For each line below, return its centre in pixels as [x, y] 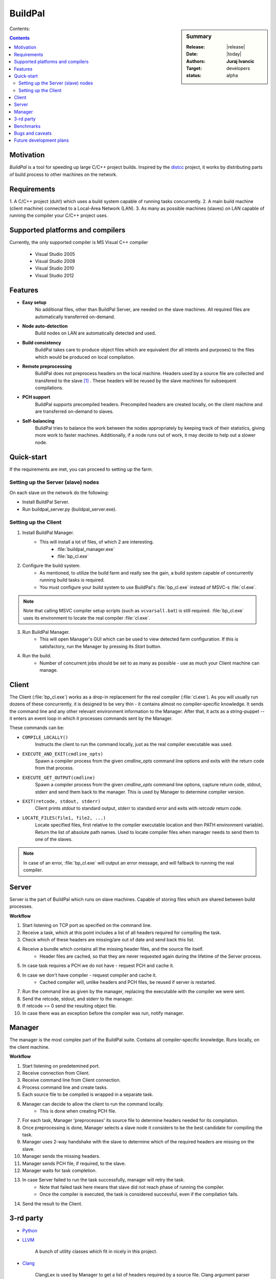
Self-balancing [38, 421]
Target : [194, 68]
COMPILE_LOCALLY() [45, 737]
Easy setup [34, 302]
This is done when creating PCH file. [78, 1111]
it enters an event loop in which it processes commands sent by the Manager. [91, 718]
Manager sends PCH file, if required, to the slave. [74, 1163]
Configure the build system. [52, 566]
